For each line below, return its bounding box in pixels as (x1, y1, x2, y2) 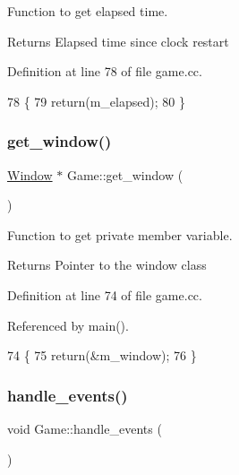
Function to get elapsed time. (7, 2, 168, 20)
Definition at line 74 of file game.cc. (7, 285, 202, 304)
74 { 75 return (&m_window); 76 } (7, 346, 197, 365)
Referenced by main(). (7, 315, 129, 334)
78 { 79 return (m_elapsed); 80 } (7, 91, 185, 110)
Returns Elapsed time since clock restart (7, 31, 229, 50)
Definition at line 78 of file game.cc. (7, 62, 202, 81)
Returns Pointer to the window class (7, 255, 207, 274)
